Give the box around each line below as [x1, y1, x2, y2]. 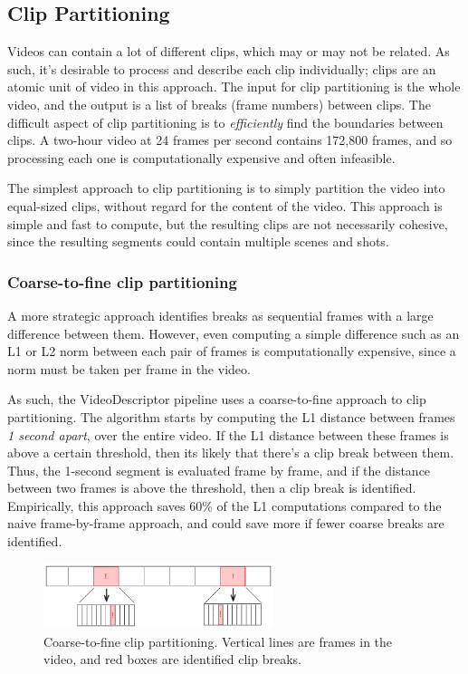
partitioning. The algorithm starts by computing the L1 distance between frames [7, 407, 455, 426]
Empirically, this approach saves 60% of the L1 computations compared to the [7, 496, 442, 515]
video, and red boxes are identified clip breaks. [43, 650, 301, 669]
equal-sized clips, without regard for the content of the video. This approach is [7, 196, 443, 215]
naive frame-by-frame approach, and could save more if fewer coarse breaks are [7, 514, 444, 533]
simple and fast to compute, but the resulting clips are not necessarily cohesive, [7, 214, 448, 233]
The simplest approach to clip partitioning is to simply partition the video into [7, 178, 445, 197]
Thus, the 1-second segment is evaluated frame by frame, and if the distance [7, 460, 431, 479]
